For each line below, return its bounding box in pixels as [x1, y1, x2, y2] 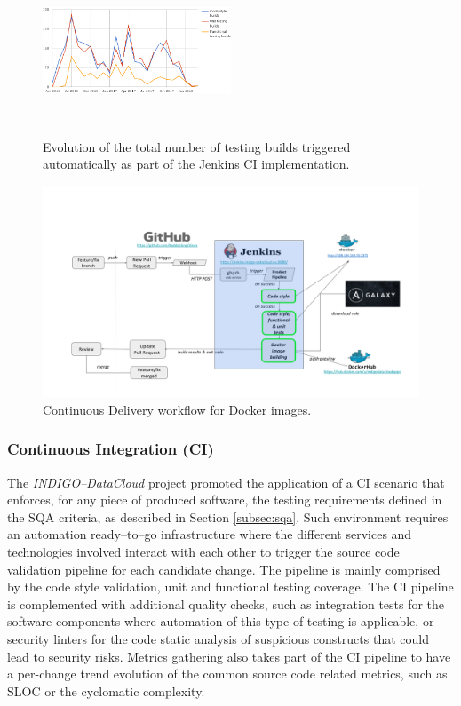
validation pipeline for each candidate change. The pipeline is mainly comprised [7, 559, 441, 578]
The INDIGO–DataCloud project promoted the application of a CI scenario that [7, 472, 445, 491]
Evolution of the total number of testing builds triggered [43, 137, 351, 155]
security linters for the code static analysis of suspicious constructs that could [7, 630, 429, 647]
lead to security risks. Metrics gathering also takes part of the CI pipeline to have [7, 647, 451, 665]
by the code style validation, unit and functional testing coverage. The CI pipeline [7, 577, 454, 596]
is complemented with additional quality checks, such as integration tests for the [7, 594, 445, 613]
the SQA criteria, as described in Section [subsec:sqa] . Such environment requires [7, 507, 449, 526]
